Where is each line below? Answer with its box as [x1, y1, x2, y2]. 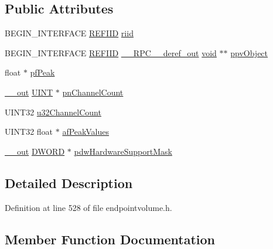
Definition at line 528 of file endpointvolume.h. [5, 201, 172, 213]
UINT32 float [5, 125, 53, 138]
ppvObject [230, 46, 268, 59]
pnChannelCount [62, 86, 124, 98]
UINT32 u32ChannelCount [5, 105, 101, 118]
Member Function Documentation [5, 230, 216, 248]
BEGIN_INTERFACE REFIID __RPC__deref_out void [5, 46, 217, 59]
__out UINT [5, 86, 53, 98]
